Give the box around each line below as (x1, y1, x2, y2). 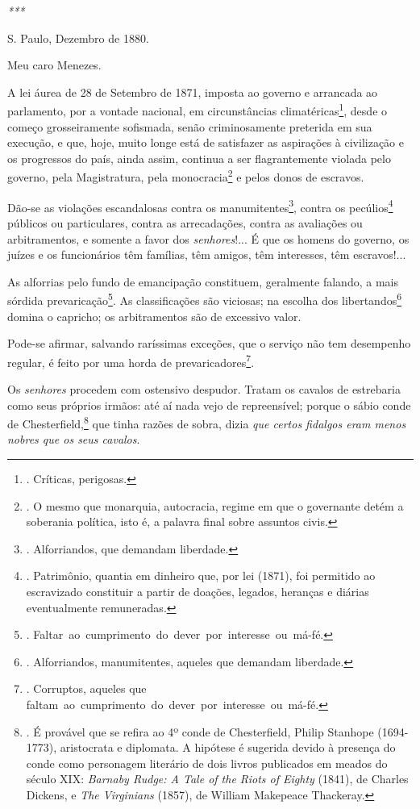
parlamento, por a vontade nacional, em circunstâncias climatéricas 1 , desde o (7, 100, 388, 119)
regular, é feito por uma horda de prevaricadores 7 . (7, 351, 255, 370)
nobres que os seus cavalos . (7, 431, 140, 448)
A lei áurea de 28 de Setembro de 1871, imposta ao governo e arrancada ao (7, 83, 378, 100)
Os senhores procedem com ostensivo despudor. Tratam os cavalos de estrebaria (7, 380, 401, 397)
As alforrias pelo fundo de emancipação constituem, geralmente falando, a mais (7, 273, 398, 290)
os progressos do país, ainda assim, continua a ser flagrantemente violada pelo (7, 149, 391, 166)
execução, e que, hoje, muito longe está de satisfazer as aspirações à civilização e (7, 134, 404, 151)
